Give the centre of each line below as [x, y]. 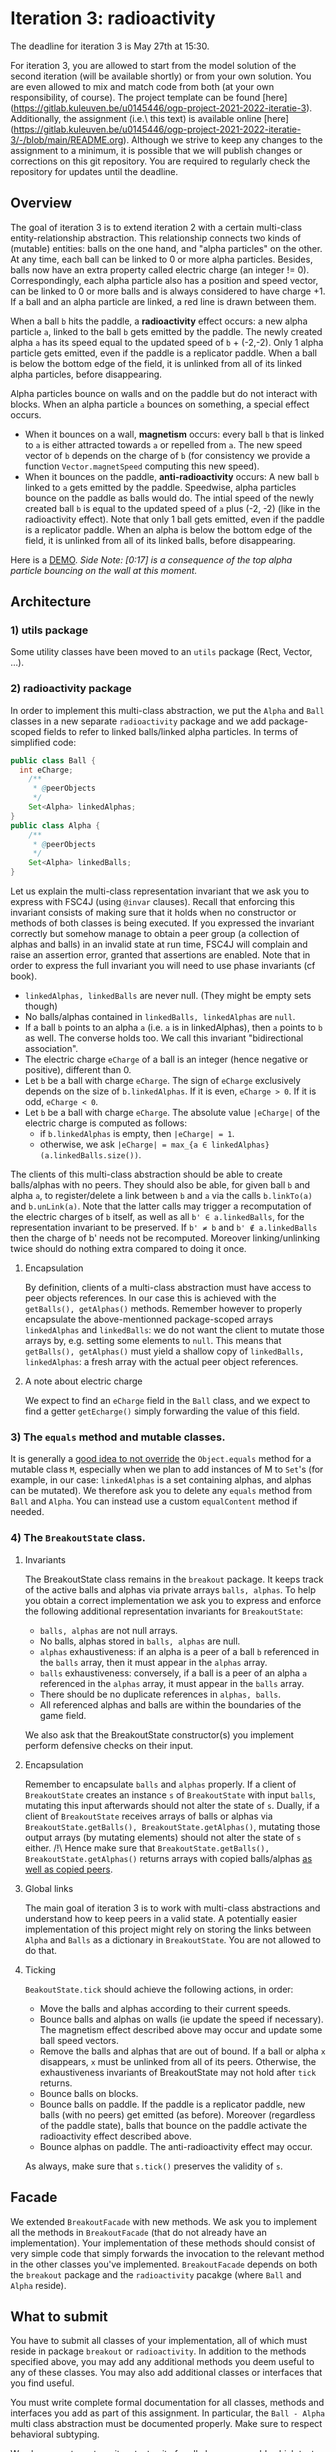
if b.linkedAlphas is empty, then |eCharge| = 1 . [137, 1134]
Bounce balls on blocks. [89, 2093]
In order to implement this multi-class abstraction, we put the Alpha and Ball [167, 710]
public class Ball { [53, 760]
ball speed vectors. [79, 2040]
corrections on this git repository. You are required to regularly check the [160, 161]
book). [24, 976]
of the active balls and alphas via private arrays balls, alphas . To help [170, 1589]
